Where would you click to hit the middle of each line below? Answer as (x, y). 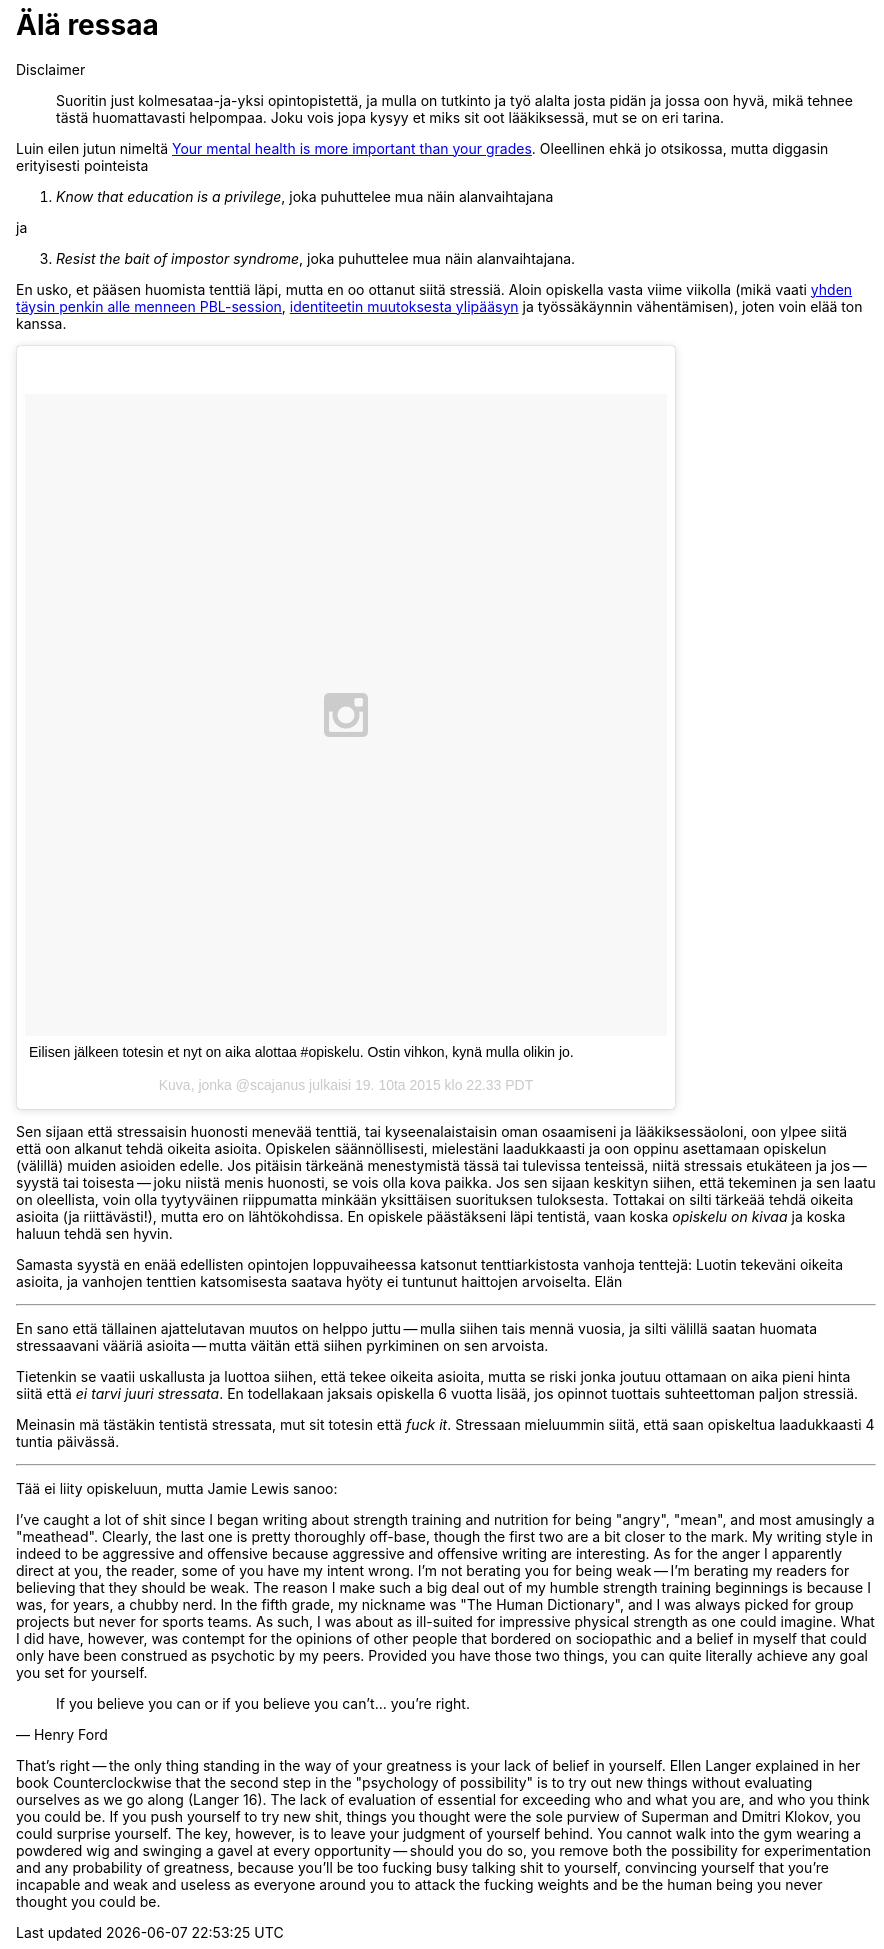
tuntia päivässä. (68, 1441)
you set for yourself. (82, 1672)
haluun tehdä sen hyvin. (94, 1233)
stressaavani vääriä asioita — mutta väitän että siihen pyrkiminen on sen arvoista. (282, 1345)
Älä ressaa (87, 25)
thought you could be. (88, 1901)
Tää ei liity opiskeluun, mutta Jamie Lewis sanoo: (177, 1488)
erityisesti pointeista (82, 165)
